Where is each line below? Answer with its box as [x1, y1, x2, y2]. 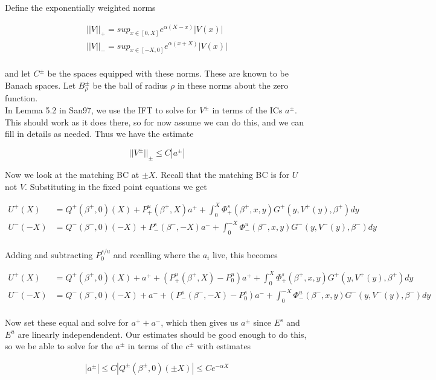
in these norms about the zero [177, 79, 289, 92]
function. [5, 92, 38, 104]
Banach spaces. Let [5, 79, 76, 92]
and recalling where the [113, 248, 200, 261]
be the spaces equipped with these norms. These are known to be [47, 67, 289, 80]
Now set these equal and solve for [5, 316, 129, 329]
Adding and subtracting [5, 248, 93, 261]
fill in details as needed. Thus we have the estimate [5, 127, 194, 140]
